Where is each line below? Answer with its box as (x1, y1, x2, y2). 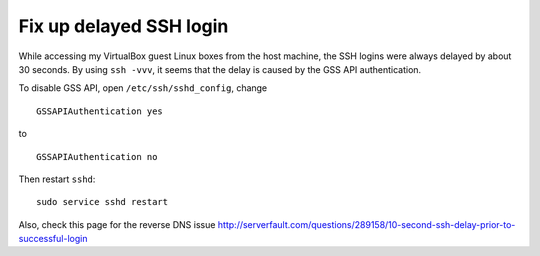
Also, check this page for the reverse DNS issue (18, 218, 216, 230)
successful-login (18, 233, 88, 245)
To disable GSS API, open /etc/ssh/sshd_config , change (18, 82, 268, 94)
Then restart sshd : (18, 173, 96, 185)
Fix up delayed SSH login (18, 15, 229, 37)
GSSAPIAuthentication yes (36, 105, 164, 117)
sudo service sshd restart (36, 196, 169, 208)
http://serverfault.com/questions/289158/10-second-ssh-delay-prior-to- (217, 218, 516, 230)
